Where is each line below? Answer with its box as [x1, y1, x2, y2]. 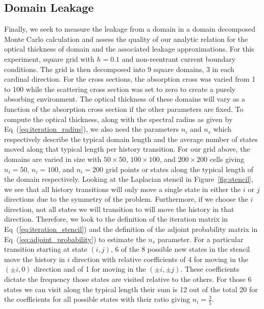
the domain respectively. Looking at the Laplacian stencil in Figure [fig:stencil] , [4, 174, 253, 184]
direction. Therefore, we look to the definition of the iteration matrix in [4, 213, 228, 224]
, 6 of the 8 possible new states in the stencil [110, 244, 250, 254]
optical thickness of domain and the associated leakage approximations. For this [4, 43, 254, 54]
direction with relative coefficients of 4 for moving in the [72, 253, 249, 264]
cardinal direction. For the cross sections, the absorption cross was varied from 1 [4, 74, 256, 84]
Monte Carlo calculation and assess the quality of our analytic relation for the [4, 33, 248, 44]
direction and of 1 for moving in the [34, 264, 146, 274]
